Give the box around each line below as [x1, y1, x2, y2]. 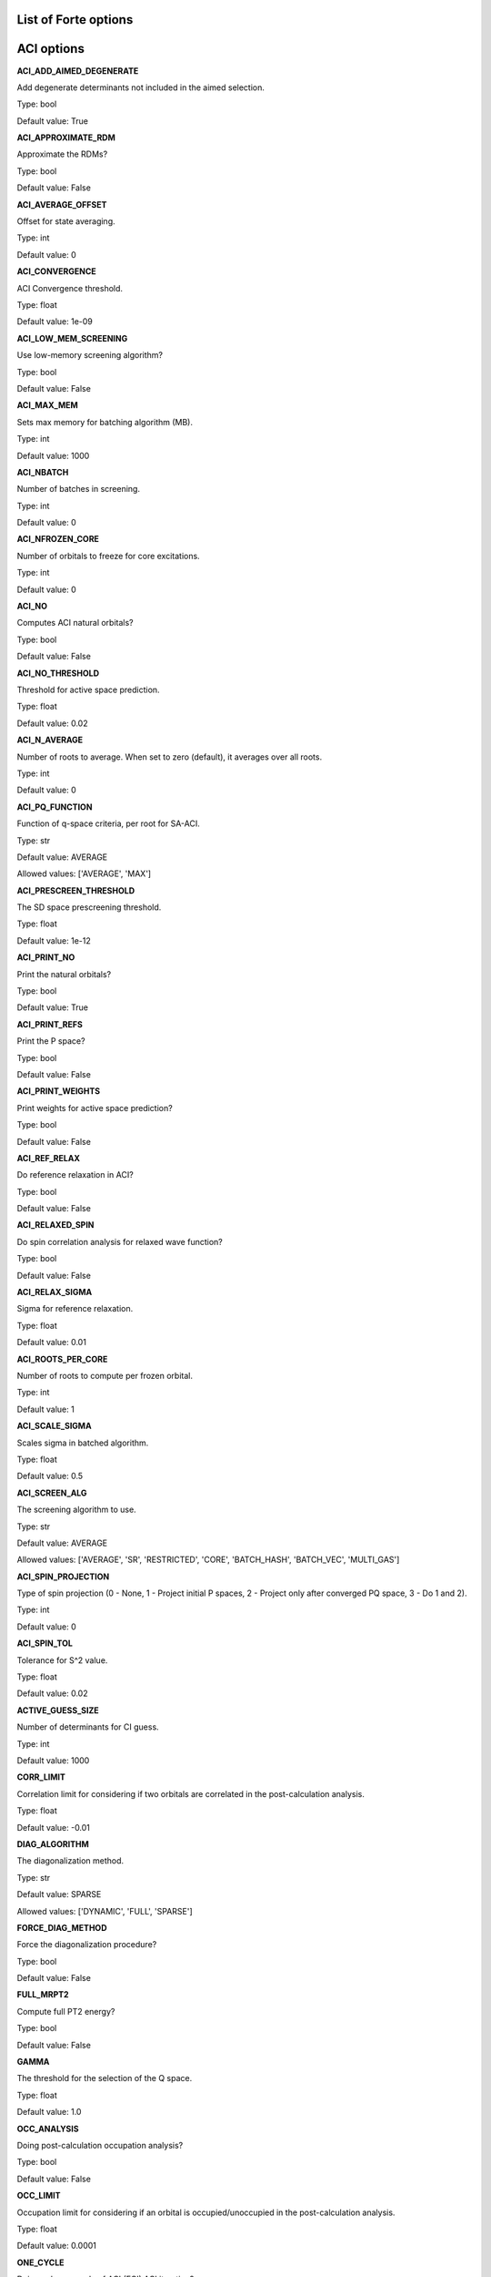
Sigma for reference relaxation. [16, 1303, 134, 1314]
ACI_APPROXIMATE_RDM [16, 132, 115, 143]
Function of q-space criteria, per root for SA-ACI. [16, 818, 200, 829]
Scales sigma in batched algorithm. [16, 1437, 149, 1448]
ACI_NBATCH [16, 466, 69, 477]
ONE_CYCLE [16, 2257, 65, 2268]
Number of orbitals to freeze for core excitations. [16, 550, 200, 561]
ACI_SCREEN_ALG [16, 1487, 87, 1498]
